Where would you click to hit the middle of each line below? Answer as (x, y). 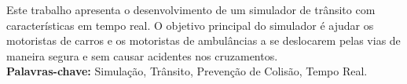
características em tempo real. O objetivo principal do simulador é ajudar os (190, 25)
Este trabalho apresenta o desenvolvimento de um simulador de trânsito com (191, 9)
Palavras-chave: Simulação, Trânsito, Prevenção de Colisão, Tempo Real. (187, 71)
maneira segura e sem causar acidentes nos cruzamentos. (142, 55)
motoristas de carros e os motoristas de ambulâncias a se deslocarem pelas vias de (203, 40)
